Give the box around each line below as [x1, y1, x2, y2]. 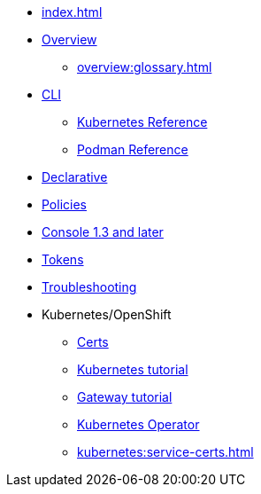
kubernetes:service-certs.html [77, 444, 254, 459]
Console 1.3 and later [42, 224, 164, 239]
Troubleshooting [42, 279, 137, 294]
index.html [42, 4, 103, 20]
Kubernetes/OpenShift [42, 307, 172, 322]
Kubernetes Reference [77, 114, 208, 129]
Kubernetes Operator [77, 417, 200, 432]
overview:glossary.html [77, 59, 212, 74]
